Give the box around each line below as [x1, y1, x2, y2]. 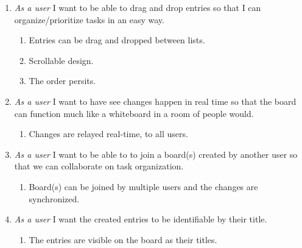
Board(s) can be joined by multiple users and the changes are [29, 180, 258, 193]
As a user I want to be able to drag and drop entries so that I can [14, 1, 261, 13]
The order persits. [29, 74, 96, 87]
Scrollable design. [29, 54, 94, 66]
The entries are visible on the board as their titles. [29, 233, 217, 246]
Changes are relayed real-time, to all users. [29, 127, 188, 140]
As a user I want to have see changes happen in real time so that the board [14, 94, 297, 107]
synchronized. [29, 192, 80, 205]
